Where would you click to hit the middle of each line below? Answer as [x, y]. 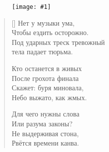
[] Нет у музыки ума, [43, 22]
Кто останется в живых [47, 68]
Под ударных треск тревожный [58, 42]
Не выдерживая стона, [45, 133]
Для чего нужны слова [46, 114]
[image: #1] [31, 7]
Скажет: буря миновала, [48, 88]
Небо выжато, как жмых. [49, 97]
